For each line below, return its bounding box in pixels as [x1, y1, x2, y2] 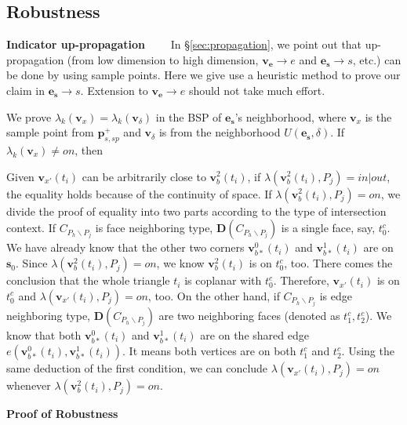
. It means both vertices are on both [122, 343, 296, 359]
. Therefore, [273, 272, 329, 289]
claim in [6, 82, 45, 98]
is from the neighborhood [158, 124, 281, 140]
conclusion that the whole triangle [6, 272, 170, 289]
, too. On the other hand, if [147, 287, 280, 303]
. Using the [341, 343, 394, 359]
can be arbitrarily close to [82, 168, 206, 184]
